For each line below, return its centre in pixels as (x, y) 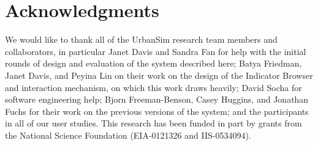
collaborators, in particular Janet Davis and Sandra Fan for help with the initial (156, 51)
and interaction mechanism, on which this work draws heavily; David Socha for (153, 87)
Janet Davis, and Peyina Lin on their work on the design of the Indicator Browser (159, 75)
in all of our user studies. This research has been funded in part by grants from (153, 123)
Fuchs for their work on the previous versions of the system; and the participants (157, 111)
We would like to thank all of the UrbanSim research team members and (141, 39)
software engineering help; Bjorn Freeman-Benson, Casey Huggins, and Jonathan (157, 99)
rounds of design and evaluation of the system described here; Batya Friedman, (153, 63)
